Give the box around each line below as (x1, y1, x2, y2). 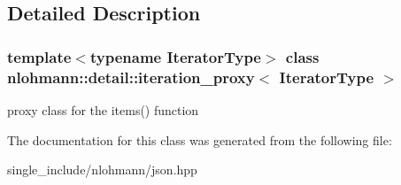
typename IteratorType (89, 45, 261, 67)
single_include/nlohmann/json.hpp (7, 160, 197, 179)
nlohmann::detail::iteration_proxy (7, 66, 255, 88)
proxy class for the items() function (7, 100, 199, 119)
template (7, 45, 72, 67)
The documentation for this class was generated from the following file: (7, 130, 392, 149)
